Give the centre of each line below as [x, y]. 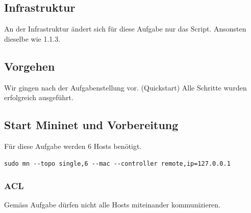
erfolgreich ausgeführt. [39, 97]
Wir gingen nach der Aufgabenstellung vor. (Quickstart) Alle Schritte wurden [125, 87]
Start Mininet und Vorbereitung [91, 125]
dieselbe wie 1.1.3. [32, 38]
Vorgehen [30, 66]
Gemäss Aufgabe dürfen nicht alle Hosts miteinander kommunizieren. [112, 205]
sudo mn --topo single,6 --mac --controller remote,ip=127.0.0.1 [117, 163]
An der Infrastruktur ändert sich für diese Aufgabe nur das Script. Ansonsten [125, 29]
